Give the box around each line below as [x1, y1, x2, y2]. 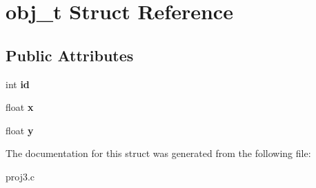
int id [6, 76, 30, 91]
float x [6, 100, 34, 114]
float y [6, 123, 34, 137]
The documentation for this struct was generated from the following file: [6, 146, 311, 160]
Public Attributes [6, 44, 134, 65]
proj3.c [6, 169, 35, 183]
